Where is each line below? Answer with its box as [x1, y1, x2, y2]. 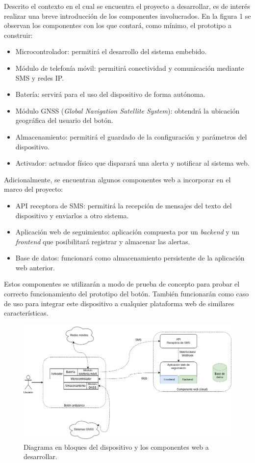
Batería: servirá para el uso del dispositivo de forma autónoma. [15, 89, 205, 99]
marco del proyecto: [4, 184, 63, 194]
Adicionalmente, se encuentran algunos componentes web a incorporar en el [4, 174, 231, 184]
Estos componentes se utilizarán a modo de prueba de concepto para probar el [4, 279, 240, 289]
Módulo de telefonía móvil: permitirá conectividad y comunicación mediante [15, 62, 244, 73]
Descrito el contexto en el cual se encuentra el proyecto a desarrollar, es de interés [4, 1, 250, 11]
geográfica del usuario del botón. [15, 115, 113, 125]
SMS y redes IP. [15, 72, 64, 83]
